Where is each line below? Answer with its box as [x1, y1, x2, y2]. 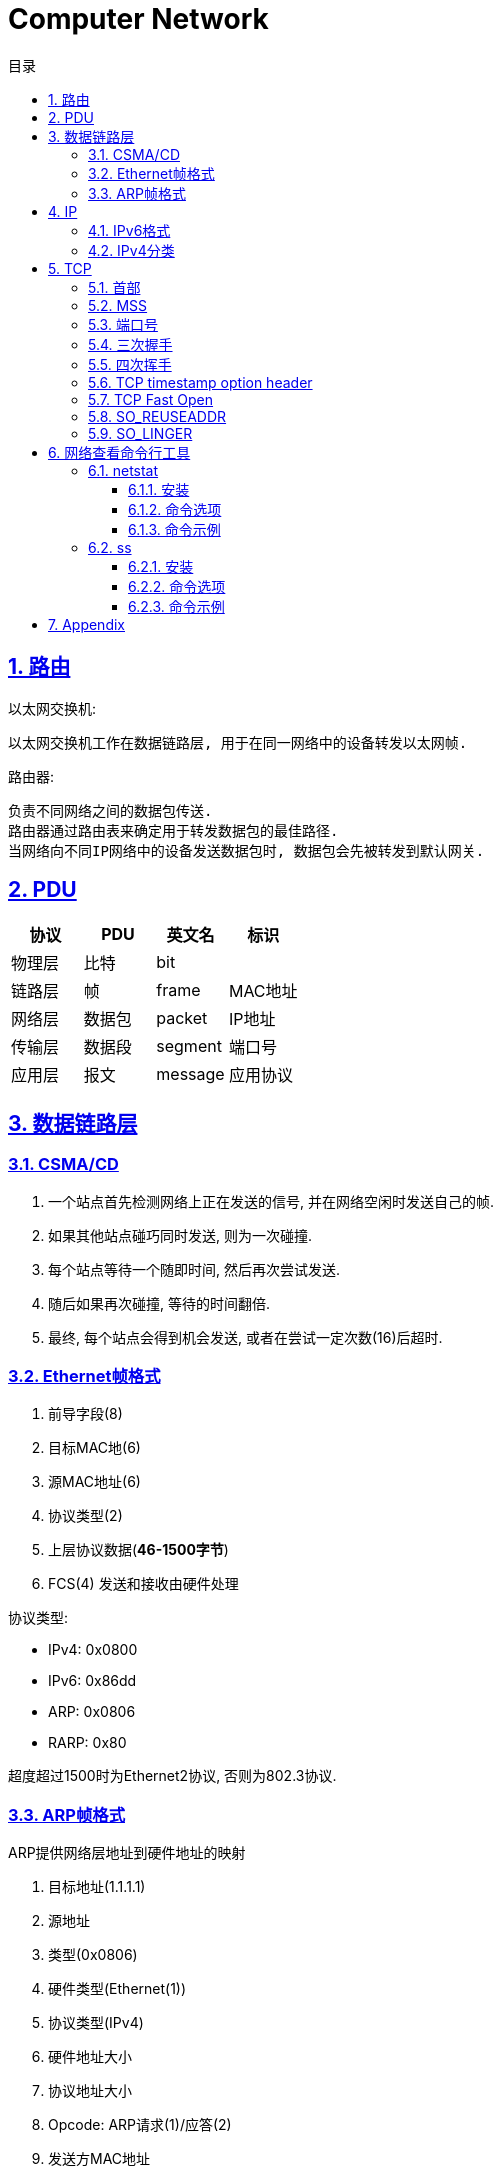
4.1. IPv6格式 [88, 221, 171, 239]
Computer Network [8, 2, 269, 36]
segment [156, 1036, 222, 1057]
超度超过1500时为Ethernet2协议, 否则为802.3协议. [8, 1767, 337, 1785]
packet [156, 1008, 208, 1029]
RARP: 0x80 [48, 1734, 127, 1752]
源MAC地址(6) [48, 1473, 141, 1491]
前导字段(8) [48, 1405, 123, 1423]
